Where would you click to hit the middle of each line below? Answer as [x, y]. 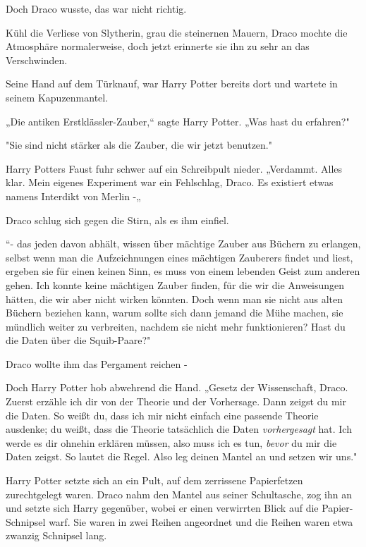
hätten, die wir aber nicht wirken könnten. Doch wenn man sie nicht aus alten [175, 299]
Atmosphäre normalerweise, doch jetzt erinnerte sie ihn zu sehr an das [158, 46]
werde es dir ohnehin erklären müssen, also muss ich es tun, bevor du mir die [171, 442]
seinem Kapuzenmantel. [57, 97]
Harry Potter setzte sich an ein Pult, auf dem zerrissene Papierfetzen [154, 480]
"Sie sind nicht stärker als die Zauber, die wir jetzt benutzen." [139, 145]
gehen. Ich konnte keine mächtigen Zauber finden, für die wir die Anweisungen [175, 284]
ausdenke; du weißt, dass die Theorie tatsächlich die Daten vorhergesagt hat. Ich [179, 429]
